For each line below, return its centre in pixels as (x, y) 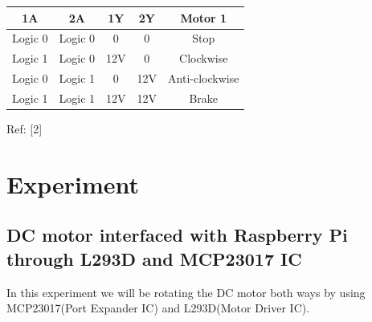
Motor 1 (204, 17)
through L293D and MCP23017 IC (154, 258)
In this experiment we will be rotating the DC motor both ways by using (186, 292)
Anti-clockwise (204, 78)
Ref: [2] (25, 128)
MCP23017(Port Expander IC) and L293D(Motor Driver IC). (158, 308)
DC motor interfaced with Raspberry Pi (177, 235)
